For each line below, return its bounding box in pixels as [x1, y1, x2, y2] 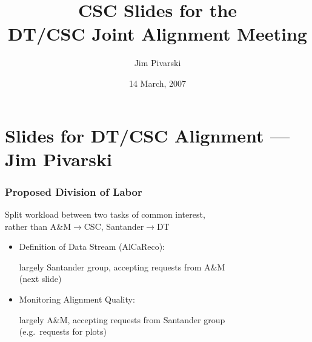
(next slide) [19, 272, 62, 285]
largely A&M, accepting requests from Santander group [19, 313, 225, 326]
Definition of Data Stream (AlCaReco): [19, 240, 165, 253]
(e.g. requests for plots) [19, 325, 107, 338]
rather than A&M [5, 220, 71, 232]
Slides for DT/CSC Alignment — [5, 122, 290, 147]
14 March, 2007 [128, 76, 187, 89]
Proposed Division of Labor [5, 184, 142, 199]
